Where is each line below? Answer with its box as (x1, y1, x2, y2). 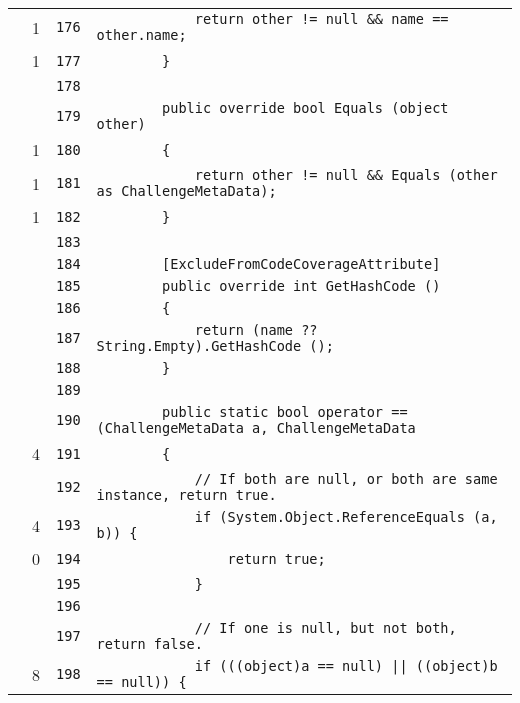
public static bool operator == (162, 404, 408, 420)
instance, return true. (96, 487, 277, 503)
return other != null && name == (194, 11, 449, 27)
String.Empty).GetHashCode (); (96, 338, 334, 354)
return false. (96, 636, 203, 652)
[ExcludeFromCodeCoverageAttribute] (162, 256, 441, 272)
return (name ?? (194, 322, 318, 338)
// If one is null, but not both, (194, 620, 457, 636)
